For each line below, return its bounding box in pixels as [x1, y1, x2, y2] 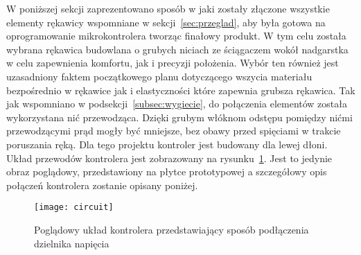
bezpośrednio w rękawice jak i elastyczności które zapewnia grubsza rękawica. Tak [6, 82, 355, 97]
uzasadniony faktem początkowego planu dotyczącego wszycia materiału [6, 69, 312, 83]
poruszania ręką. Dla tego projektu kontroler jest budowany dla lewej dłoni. [6, 137, 328, 151]
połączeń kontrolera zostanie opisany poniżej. [6, 177, 198, 192]
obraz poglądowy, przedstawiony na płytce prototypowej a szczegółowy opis [6, 164, 327, 179]
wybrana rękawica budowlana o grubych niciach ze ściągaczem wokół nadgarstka [6, 42, 349, 56]
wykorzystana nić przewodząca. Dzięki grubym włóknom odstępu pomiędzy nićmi [6, 109, 353, 124]
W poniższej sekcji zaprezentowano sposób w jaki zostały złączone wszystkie [6, 1, 330, 15]
